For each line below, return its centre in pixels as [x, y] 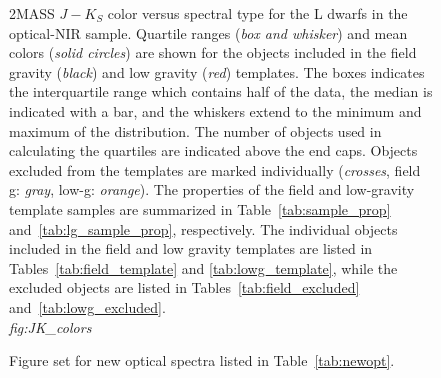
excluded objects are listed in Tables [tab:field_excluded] [184, 287]
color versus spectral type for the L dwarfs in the [257, 13]
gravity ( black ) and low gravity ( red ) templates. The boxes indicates [217, 71]
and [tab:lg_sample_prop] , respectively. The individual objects [203, 228]
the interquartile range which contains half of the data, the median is [221, 91]
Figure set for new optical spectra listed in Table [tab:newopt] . [202, 360]
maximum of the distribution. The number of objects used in [195, 130]
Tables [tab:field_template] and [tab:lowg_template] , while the [203, 267]
